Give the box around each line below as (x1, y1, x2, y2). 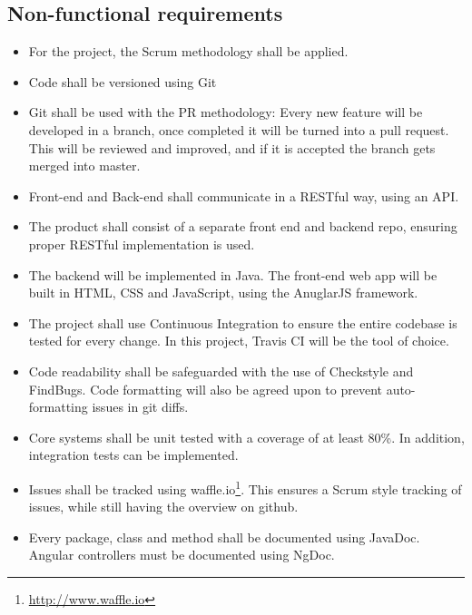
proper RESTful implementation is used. (28, 234, 255, 253)
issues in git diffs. (92, 397, 189, 416)
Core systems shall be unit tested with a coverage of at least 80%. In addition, (28, 427, 465, 446)
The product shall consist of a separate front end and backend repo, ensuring (28, 217, 457, 236)
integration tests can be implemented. (28, 445, 239, 464)
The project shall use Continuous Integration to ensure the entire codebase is (28, 313, 457, 332)
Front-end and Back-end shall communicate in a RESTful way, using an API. (28, 186, 459, 205)
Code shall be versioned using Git (28, 72, 217, 91)
